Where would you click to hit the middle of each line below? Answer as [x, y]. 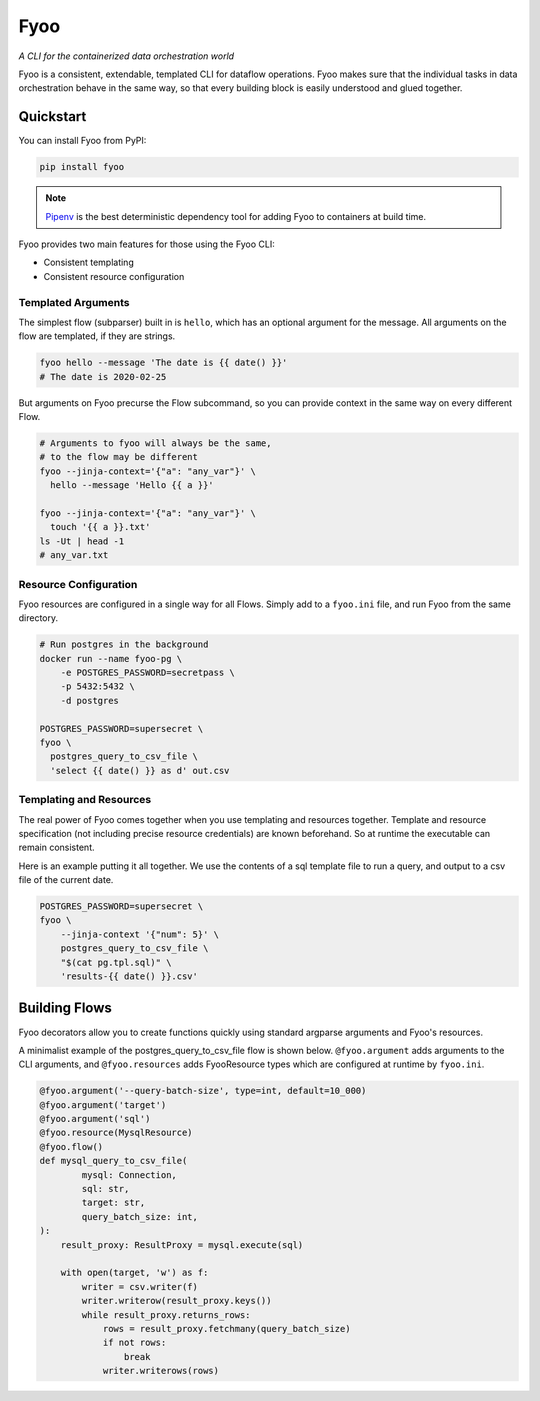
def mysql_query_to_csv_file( [113, 1161]
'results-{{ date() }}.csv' [129, 976]
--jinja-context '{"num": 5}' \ [140, 934]
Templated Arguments [74, 302]
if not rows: [134, 1343]
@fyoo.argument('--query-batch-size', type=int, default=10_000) [203, 1091]
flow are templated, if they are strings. [97, 336]
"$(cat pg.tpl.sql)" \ [116, 962]
